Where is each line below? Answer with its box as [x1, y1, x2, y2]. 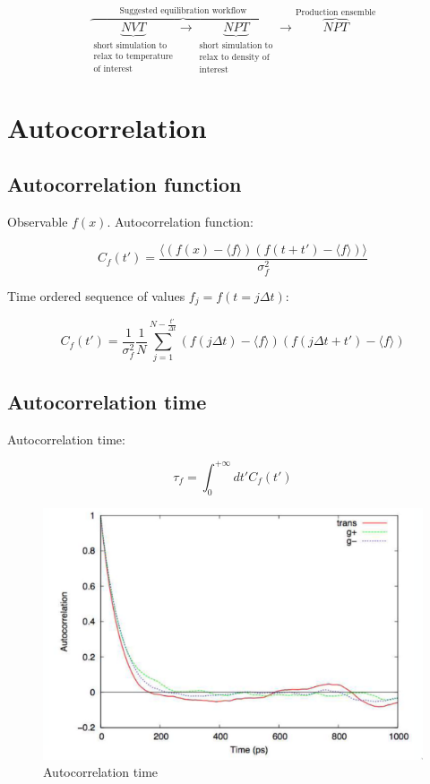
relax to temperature [93, 51, 173, 61]
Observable [7, 212, 68, 231]
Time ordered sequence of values [7, 286, 185, 305]
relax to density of [199, 52, 270, 62]
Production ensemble [295, 7, 376, 17]
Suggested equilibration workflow [119, 5, 247, 15]
